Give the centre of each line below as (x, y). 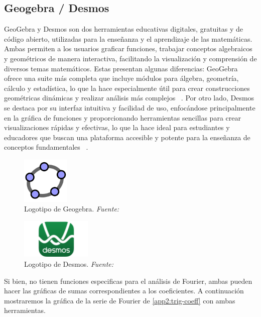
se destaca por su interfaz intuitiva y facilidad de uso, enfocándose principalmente (130, 107)
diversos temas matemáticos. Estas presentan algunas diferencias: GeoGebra (121, 68)
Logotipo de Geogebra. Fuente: (72, 209)
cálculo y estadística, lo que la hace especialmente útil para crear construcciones (127, 88)
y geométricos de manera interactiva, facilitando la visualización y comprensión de (130, 58)
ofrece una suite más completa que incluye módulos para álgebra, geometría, (121, 78)
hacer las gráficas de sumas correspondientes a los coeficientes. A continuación (124, 291)
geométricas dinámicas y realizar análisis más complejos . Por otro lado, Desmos (129, 98)
